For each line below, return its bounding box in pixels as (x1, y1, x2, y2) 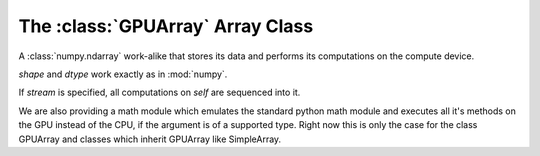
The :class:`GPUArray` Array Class (18, 15, 314, 37)
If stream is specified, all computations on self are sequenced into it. (18, 86, 301, 99)
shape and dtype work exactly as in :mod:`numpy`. (18, 68, 228, 80)
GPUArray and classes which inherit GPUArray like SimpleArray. (18, 133, 282, 145)
